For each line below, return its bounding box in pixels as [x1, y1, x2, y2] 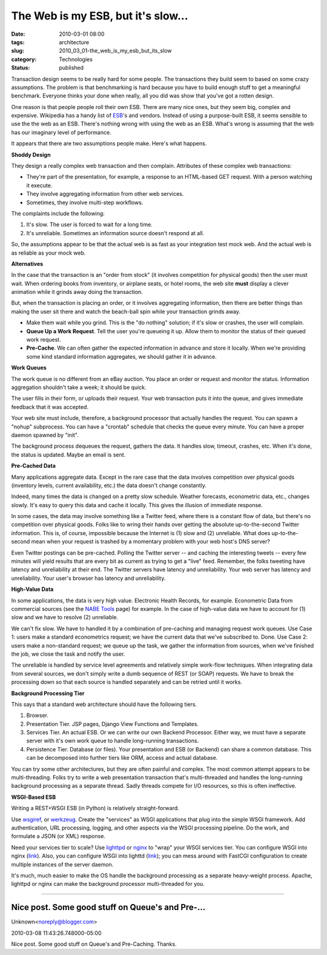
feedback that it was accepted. [11, 403, 89, 410]
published [59, 64, 84, 72]
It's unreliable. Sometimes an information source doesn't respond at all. [26, 229, 205, 236]
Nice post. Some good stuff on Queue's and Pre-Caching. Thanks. [11, 940, 177, 948]
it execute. [26, 182, 53, 189]
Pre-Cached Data [11, 462, 56, 470]
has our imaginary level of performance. [11, 128, 111, 136]
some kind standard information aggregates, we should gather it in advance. [26, 353, 217, 360]
